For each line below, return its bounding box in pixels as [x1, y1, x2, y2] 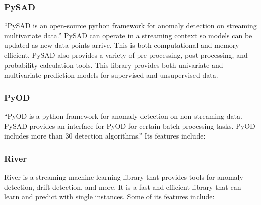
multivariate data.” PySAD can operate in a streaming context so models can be [4, 30, 252, 40]
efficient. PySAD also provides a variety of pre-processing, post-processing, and [4, 50, 248, 60]
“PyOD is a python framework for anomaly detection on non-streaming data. [4, 111, 242, 121]
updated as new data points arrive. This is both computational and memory [4, 40, 239, 50]
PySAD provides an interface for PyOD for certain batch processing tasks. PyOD [4, 120, 255, 131]
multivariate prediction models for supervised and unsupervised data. [4, 70, 218, 80]
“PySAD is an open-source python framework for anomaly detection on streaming [4, 20, 257, 31]
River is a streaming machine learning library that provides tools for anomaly [4, 172, 243, 182]
